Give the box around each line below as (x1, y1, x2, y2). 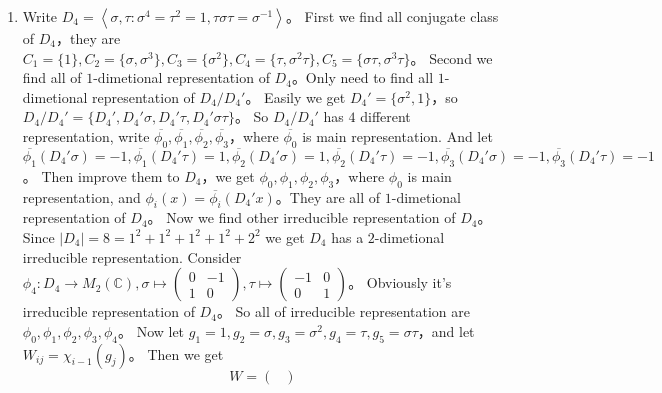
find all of (22, 67, 82, 88)
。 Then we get (128, 343, 224, 364)
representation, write (22, 125, 150, 146)
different (360, 106, 411, 127)
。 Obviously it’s (348, 272, 452, 293)
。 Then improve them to (22, 165, 180, 186)
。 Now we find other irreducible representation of (147, 207, 456, 228)
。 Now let (117, 320, 185, 341)
